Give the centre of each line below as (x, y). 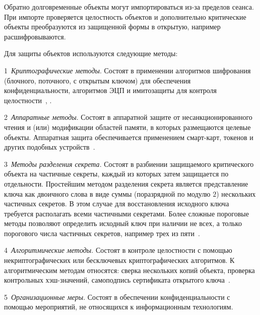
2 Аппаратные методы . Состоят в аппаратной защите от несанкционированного (128, 117)
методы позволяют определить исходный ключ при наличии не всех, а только (123, 223)
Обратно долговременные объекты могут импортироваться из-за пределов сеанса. (129, 7)
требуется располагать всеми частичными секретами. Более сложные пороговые (126, 213)
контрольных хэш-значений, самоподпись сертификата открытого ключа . (117, 280)
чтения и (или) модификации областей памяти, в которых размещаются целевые (127, 127)
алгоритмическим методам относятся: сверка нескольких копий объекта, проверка (129, 270)
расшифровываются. (35, 36)
